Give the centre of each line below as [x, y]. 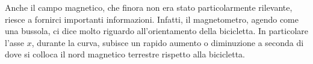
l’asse [15, 42]
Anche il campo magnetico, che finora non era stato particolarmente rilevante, [149, 7]
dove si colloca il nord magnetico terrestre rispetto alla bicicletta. [125, 54]
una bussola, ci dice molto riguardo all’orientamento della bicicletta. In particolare [156, 31]
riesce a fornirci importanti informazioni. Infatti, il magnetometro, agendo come [152, 19]
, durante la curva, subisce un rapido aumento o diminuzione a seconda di [168, 42]
